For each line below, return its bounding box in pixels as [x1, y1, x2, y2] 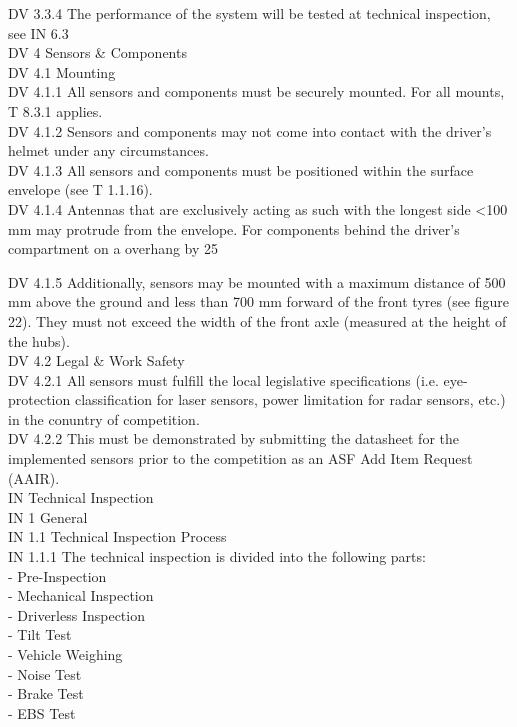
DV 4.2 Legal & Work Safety [8, 350, 185, 371]
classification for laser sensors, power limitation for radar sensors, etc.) [74, 389, 506, 410]
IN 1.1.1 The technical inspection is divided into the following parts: [8, 546, 426, 567]
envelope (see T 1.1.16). [8, 179, 153, 200]
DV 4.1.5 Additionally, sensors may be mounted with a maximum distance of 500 [8, 271, 506, 292]
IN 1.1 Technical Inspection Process [8, 526, 227, 547]
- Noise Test [8, 663, 82, 684]
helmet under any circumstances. [8, 140, 209, 161]
